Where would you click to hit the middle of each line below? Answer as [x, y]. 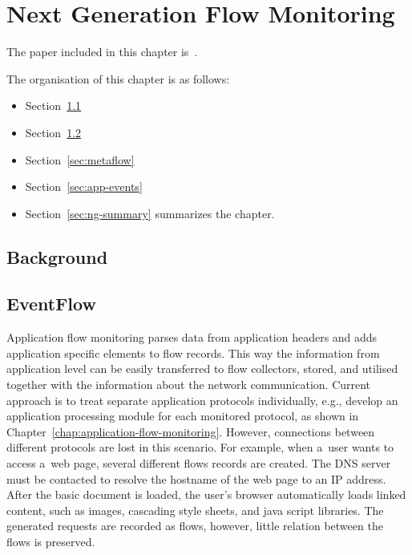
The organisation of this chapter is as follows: [118, 78]
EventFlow [51, 304]
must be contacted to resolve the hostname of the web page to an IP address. [196, 478]
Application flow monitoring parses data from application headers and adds [192, 337]
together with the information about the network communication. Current [189, 385]
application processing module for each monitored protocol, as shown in [183, 416]
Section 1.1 [53, 105]
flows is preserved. [51, 541]
